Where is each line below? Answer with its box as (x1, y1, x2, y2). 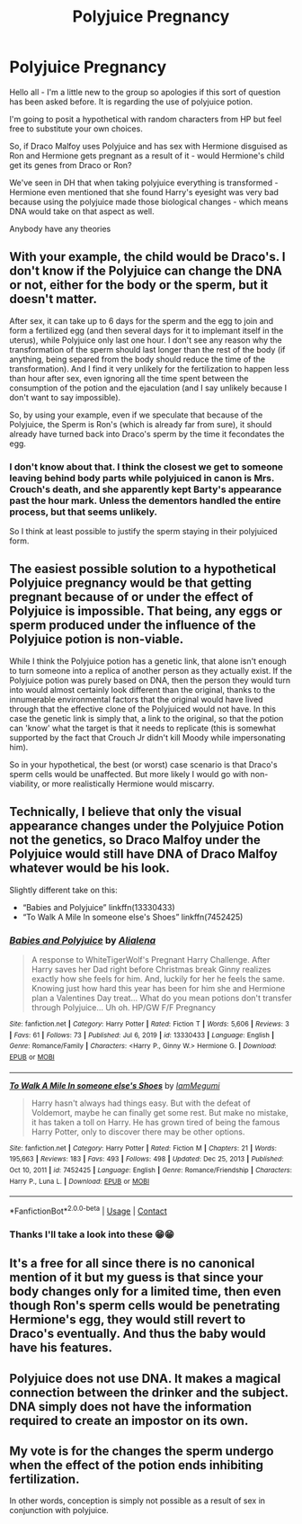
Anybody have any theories (9, 223, 111, 234)
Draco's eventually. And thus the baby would (9, 1326, 267, 1341)
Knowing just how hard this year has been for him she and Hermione (31, 982, 286, 993)
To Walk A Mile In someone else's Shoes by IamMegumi (9, 1080, 220, 1090)
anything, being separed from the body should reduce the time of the (9, 354, 266, 364)
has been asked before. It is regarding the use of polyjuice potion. (9, 96, 253, 107)
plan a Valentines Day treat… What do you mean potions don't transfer (31, 992, 292, 1003)
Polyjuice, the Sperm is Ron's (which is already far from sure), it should (9, 418, 272, 429)
